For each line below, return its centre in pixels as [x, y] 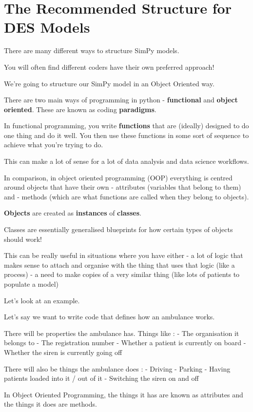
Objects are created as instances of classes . [73, 213]
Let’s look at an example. [42, 300]
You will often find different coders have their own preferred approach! [109, 67]
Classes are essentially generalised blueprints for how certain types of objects [118, 229]
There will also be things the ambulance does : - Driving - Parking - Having [117, 368]
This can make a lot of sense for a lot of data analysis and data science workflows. [126, 161]
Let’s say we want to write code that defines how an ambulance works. [109, 317]
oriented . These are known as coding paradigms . [80, 109]
